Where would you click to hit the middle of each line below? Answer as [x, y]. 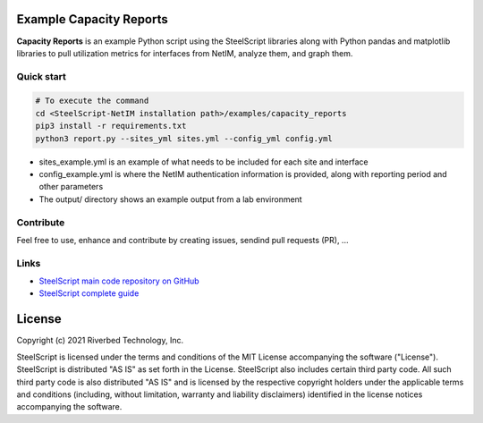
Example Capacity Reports [93, 19]
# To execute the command [92, 101]
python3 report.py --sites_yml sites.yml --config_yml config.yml [184, 138]
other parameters [71, 187]
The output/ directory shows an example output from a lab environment [171, 199]
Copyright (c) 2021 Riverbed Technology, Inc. [100, 341]
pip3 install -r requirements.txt [111, 126]
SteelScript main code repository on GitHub [119, 281]
